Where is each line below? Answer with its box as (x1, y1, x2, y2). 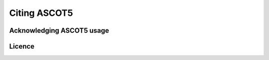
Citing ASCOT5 (9, 7, 73, 18)
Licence (9, 42, 35, 51)
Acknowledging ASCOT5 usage (9, 26, 109, 35)
